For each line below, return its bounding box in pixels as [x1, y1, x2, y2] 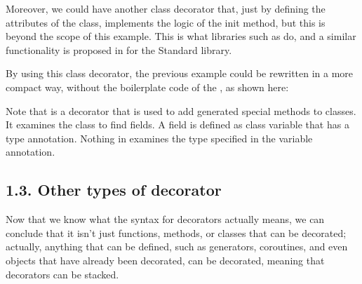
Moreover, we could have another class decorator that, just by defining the [6, 1, 326, 15]
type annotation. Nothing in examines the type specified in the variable [6, 130, 313, 145]
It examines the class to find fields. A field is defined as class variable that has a [6, 117, 349, 132]
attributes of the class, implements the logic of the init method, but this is [6, 15, 326, 29]
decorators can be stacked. [6, 266, 119, 281]
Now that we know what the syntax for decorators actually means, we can [6, 212, 325, 226]
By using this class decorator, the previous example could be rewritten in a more [6, 66, 354, 81]
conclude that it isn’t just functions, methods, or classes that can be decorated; [6, 225, 347, 240]
